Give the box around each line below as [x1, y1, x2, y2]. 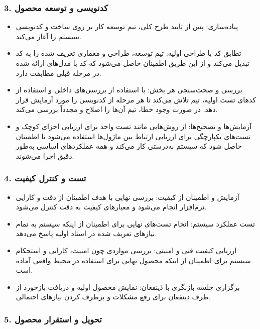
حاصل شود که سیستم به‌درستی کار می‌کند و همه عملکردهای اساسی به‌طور [16, 141, 242, 151]
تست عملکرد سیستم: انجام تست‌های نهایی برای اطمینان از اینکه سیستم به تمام [16, 218, 255, 229]
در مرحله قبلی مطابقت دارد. [16, 67, 101, 78]
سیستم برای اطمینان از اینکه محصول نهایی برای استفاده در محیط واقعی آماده [16, 255, 251, 265]
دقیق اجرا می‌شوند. [16, 150, 74, 161]
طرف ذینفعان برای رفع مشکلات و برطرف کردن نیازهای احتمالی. [16, 291, 211, 302]
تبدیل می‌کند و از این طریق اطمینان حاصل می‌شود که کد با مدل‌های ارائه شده [16, 58, 249, 68]
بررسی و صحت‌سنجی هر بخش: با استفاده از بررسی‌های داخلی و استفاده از [16, 84, 242, 95]
